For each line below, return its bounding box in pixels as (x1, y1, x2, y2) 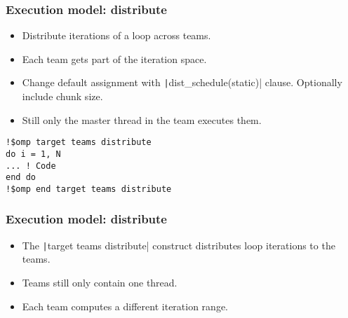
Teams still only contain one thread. (22, 275, 178, 289)
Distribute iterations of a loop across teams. (22, 28, 211, 43)
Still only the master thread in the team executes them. (22, 112, 262, 127)
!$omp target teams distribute (6, 137, 152, 148)
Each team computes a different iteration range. (22, 298, 228, 313)
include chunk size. (22, 89, 103, 104)
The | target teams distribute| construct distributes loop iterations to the (22, 237, 335, 252)
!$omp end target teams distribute (6, 184, 172, 194)
